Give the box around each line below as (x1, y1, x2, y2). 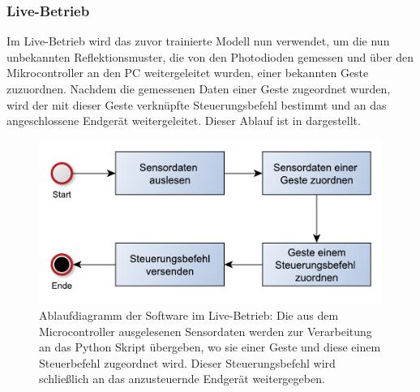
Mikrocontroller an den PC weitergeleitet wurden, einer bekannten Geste (6, 64, 369, 81)
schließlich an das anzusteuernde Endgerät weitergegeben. (39, 370, 325, 387)
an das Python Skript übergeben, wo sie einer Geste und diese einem (39, 338, 381, 355)
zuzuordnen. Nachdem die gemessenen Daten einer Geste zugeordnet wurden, (6, 80, 391, 97)
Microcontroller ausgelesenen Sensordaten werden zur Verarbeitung (39, 322, 372, 339)
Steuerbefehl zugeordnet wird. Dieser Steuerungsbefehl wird (39, 354, 336, 371)
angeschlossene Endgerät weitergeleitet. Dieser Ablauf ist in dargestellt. (6, 112, 361, 129)
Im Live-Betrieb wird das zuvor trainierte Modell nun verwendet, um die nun (6, 32, 390, 50)
